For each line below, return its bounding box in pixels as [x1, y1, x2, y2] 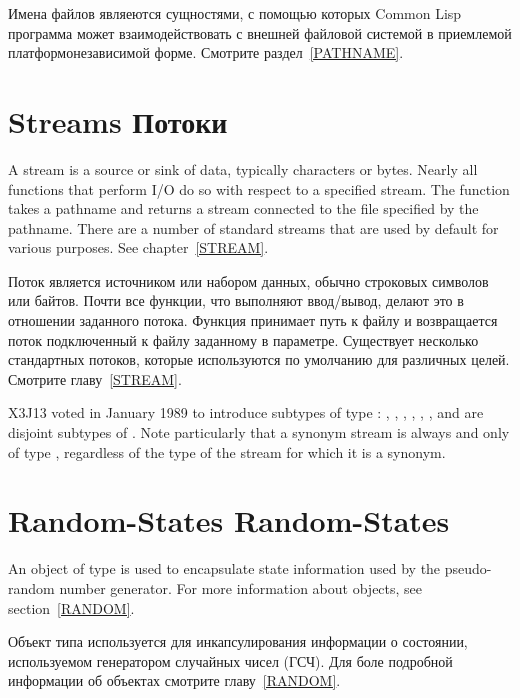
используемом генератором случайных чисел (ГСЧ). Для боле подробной [8, 650, 453, 671]
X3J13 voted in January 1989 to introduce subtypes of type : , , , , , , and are [8, 402, 484, 423]
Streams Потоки [8, 100, 228, 141]
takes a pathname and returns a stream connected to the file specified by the [8, 198, 479, 219]
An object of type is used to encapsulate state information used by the [8, 558, 441, 579]
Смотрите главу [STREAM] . [8, 368, 182, 389]
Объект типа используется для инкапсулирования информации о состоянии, [8, 631, 468, 652]
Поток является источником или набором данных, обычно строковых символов [8, 270, 489, 291]
